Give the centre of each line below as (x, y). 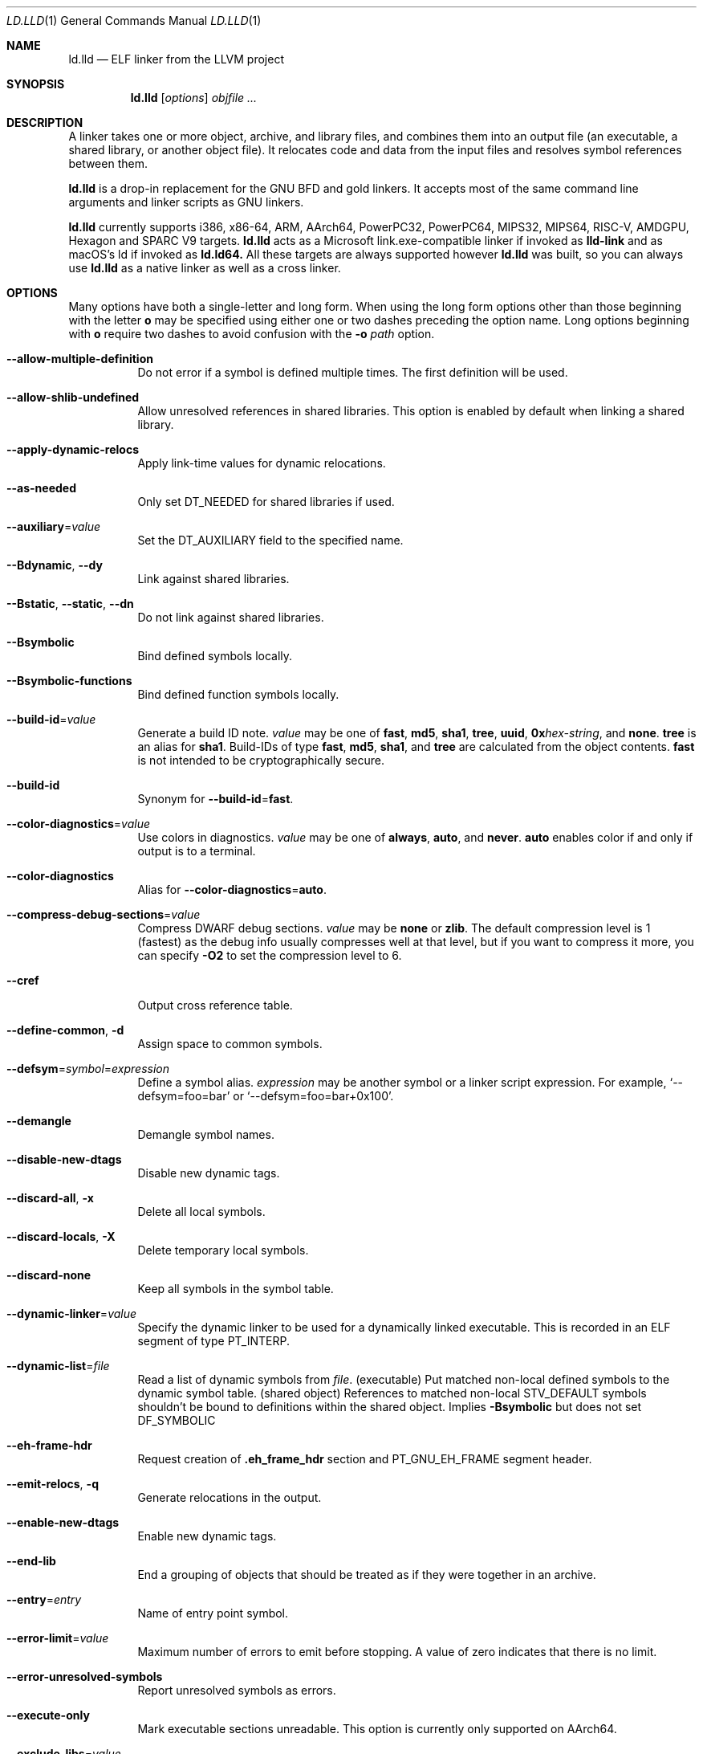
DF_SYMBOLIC (177, 1420)
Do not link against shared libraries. (231, 617)
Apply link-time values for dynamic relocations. (262, 463)
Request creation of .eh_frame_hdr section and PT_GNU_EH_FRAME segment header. (365, 1459)
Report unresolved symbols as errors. (237, 1690)
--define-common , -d (65, 1030)
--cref (23, 980)
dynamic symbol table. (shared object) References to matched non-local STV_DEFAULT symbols (392, 1393)
